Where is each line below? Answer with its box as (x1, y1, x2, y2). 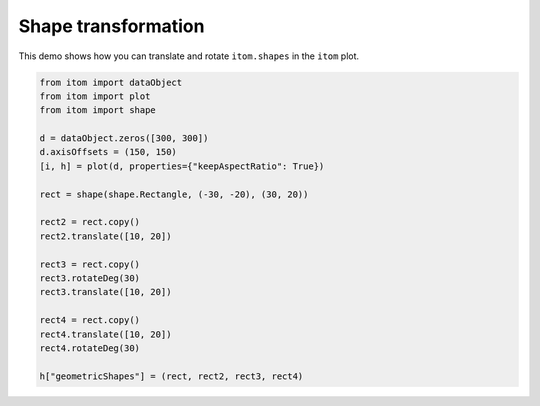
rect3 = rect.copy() (39, 258, 140, 270)
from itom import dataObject (39, 76, 183, 88)
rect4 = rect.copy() (39, 315, 140, 326)
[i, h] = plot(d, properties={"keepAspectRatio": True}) (39, 160, 325, 172)
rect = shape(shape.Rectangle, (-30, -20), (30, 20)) (39, 188, 309, 200)
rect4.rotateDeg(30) (39, 342, 140, 354)
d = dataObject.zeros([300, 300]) (39, 133, 209, 144)
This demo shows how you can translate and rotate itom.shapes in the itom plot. (18, 50, 360, 62)
